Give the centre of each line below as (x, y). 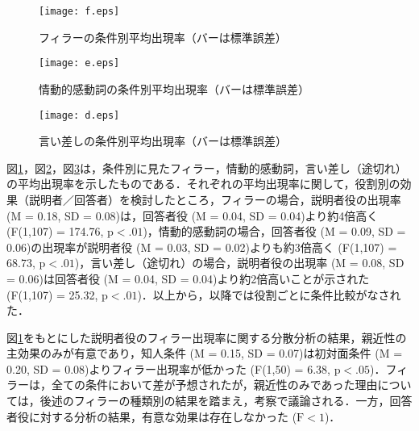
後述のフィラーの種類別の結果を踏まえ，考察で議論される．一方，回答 (226, 401)
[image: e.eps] (79, 63)
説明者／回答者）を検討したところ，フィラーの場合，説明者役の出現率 (215, 199)
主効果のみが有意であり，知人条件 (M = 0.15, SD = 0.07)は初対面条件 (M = (205, 353)
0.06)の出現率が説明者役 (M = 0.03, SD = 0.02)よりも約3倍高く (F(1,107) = (202, 247)
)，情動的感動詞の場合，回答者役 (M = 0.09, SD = (274, 231)
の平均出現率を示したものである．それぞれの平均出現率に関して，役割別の (203, 184)
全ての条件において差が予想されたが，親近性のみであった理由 (214, 385)
